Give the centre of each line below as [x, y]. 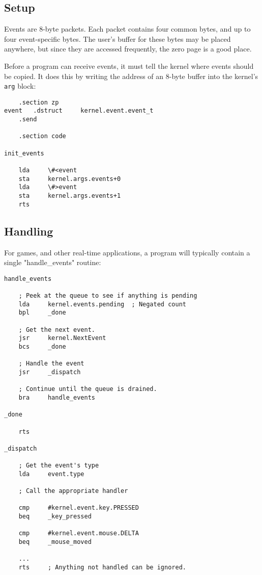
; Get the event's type [59, 466]
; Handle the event [51, 364]
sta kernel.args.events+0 [70, 179]
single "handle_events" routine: [53, 262]
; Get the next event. [57, 330]
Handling [29, 231]
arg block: [20, 86]
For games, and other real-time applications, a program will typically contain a [127, 252]
